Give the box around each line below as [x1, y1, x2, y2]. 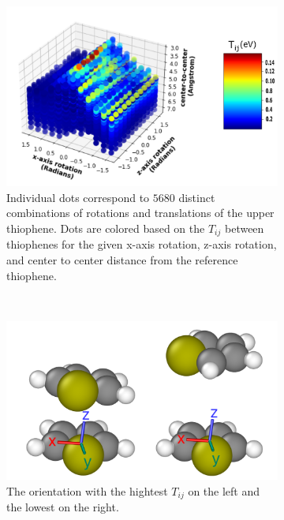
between [224, 219, 264, 236]
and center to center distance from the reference [6, 251, 238, 267]
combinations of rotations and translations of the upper [6, 204, 275, 221]
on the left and [188, 482, 260, 499]
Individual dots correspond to [6, 189, 150, 205]
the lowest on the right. [6, 498, 119, 514]
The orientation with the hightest [6, 482, 168, 499]
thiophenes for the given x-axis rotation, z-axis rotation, [6, 236, 277, 253]
